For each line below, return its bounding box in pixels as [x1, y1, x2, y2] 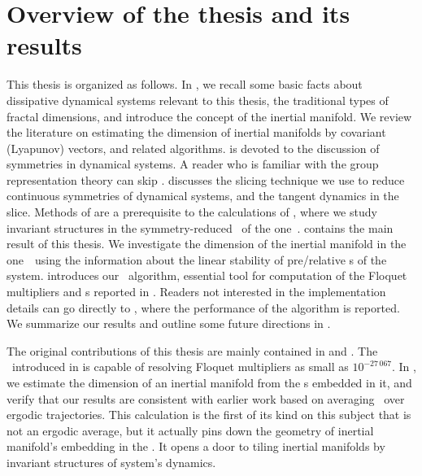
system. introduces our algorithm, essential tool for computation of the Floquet [7, 267, 407, 284]
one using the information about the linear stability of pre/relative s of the [7, 251, 387, 268]
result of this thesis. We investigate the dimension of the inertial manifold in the [7, 235, 407, 252]
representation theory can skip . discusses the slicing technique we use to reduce [7, 171, 405, 188]
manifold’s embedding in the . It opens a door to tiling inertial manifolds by [7, 438, 385, 455]
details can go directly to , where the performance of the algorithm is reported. [7, 299, 400, 316]
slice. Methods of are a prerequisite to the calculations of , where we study [7, 203, 377, 221]
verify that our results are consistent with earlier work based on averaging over [7, 390, 405, 407]
